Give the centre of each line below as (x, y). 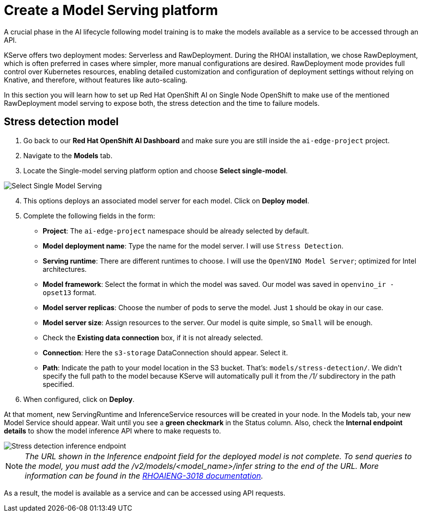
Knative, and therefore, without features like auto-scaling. (96, 80)
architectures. (65, 269)
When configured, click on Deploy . (79, 399)
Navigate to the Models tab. (68, 155)
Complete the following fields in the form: (89, 216)
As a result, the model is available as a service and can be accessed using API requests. (145, 493)
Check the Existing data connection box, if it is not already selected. (153, 337)
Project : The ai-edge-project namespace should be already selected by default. (176, 231)
